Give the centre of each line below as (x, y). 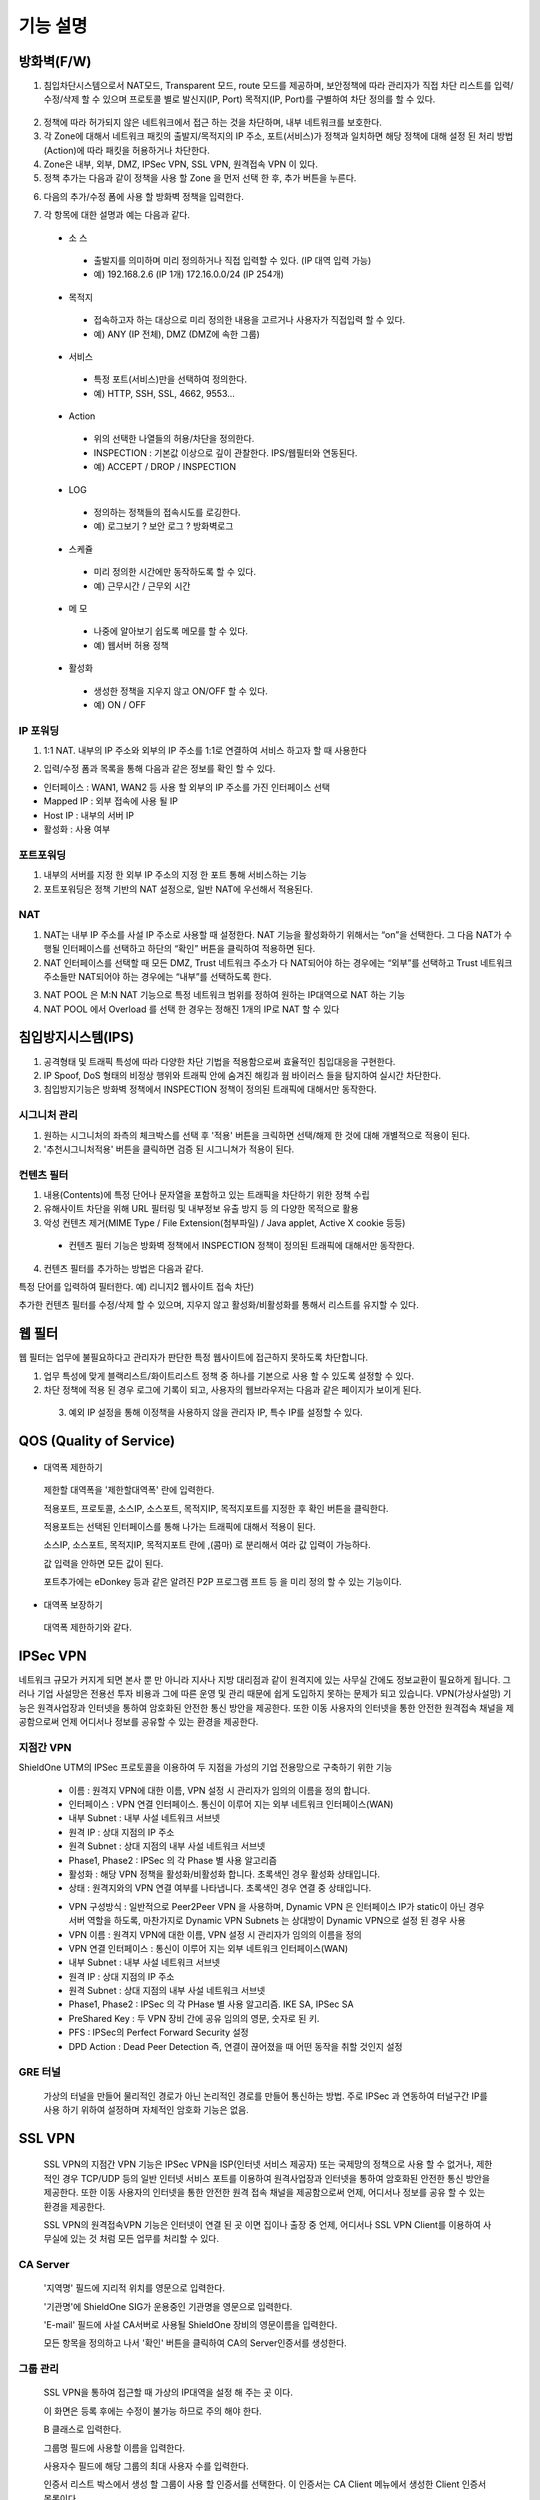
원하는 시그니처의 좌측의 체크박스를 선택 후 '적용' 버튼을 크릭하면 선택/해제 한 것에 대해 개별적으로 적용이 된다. (256, 1135)
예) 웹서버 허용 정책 (131, 645)
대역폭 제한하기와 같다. (87, 1627)
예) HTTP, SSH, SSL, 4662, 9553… (164, 393)
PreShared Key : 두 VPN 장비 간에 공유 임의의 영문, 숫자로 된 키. (194, 2018)
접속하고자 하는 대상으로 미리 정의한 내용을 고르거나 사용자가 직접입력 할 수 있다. (249, 320)
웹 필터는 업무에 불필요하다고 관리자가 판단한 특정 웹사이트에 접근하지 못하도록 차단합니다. (193, 1357)
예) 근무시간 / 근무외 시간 (142, 586)
